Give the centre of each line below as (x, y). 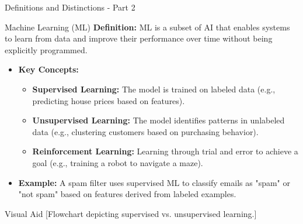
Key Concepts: (48, 69)
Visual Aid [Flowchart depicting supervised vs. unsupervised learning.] (131, 213)
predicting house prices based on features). (109, 100)
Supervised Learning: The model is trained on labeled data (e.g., (154, 89)
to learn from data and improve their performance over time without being (139, 38)
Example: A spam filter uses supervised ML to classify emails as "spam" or (154, 182)
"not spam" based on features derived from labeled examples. (127, 194)
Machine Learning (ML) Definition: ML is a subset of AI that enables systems (147, 27)
